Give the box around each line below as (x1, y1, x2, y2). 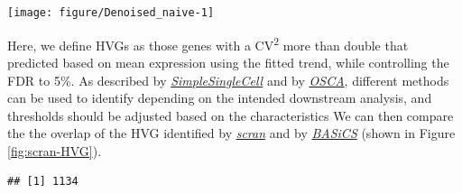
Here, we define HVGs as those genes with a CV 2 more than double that (7, 32, 409, 54)
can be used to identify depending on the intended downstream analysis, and (7, 88, 432, 107)
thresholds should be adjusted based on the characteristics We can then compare (7, 106, 454, 124)
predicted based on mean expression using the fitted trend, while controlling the (7, 52, 449, 71)
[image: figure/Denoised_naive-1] (7, 6, 215, 19)
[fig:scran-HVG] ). (7, 141, 102, 160)
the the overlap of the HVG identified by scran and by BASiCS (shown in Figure (7, 124, 456, 142)
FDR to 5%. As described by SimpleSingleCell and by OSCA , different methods (7, 70, 449, 89)
